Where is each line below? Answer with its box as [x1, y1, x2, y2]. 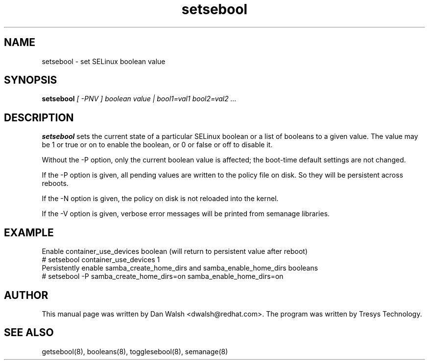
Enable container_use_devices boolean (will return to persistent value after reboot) [42, 247, 308, 256]
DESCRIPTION [4, 111, 74, 124]
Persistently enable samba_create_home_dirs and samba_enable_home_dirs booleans [42, 264, 318, 273]
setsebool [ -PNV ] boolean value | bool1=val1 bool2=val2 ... [42, 94, 237, 103]
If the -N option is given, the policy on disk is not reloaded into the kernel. [42, 194, 279, 203]
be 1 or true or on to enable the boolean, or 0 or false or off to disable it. [42, 140, 273, 149]
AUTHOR [4, 289, 48, 301]
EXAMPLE [4, 226, 54, 239]
